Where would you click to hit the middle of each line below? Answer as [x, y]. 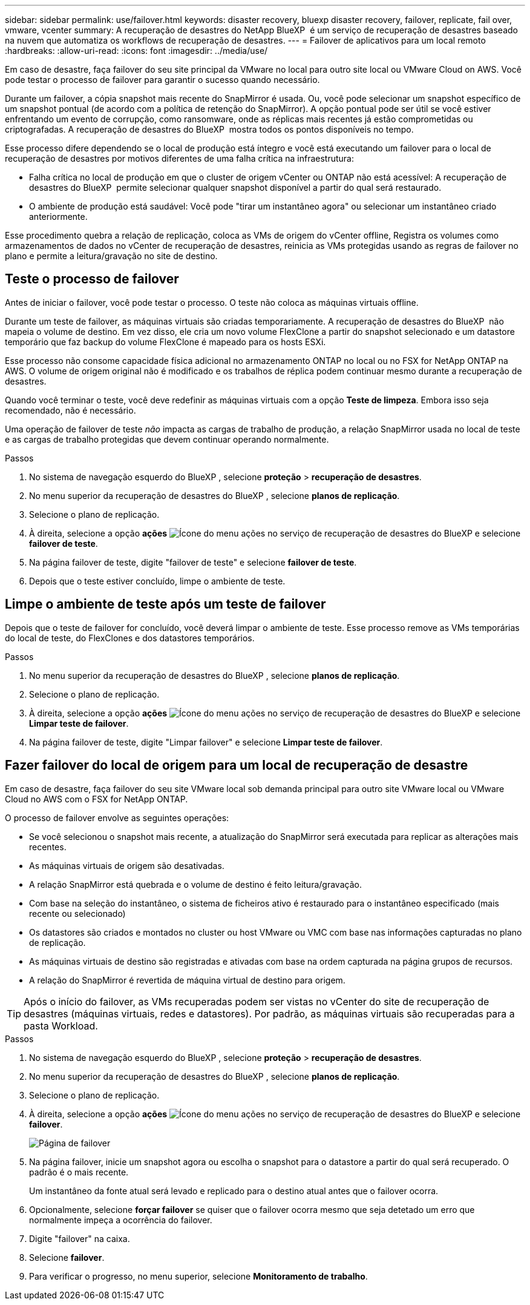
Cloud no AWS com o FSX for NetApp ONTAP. [97, 799]
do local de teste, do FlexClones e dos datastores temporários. [130, 638]
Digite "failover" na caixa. [80, 1238]
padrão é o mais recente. [79, 1172]
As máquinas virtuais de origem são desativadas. [127, 865]
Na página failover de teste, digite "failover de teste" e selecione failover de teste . [193, 562]
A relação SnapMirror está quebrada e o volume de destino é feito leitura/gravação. [195, 884]
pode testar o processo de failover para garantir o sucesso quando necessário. [162, 80]
